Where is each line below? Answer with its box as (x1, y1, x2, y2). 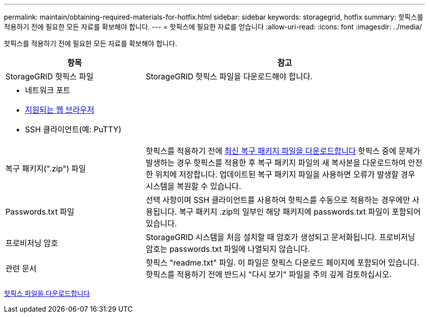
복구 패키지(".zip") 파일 (5, 164, 86, 173)
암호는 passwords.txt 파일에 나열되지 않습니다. (145, 244, 310, 254)
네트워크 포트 (25, 85, 71, 95)
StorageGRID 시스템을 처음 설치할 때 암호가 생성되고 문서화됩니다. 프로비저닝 (145, 232, 415, 242)
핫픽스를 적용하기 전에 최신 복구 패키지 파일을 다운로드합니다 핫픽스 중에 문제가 (145, 146, 420, 156)
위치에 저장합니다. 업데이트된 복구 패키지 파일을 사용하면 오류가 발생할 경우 (155, 170, 415, 179)
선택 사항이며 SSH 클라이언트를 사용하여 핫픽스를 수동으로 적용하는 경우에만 (145, 195, 410, 205)
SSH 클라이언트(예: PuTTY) (25, 124, 121, 134)
